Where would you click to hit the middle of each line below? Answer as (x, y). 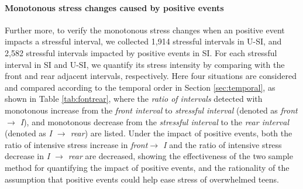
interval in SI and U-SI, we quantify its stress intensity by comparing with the (145, 64)
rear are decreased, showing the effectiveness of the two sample (180, 156)
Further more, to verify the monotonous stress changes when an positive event (145, 30)
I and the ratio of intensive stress (223, 144)
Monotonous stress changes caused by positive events (114, 7)
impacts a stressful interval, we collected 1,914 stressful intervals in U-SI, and (143, 41)
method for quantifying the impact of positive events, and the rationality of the (147, 167)
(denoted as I (28, 133)
